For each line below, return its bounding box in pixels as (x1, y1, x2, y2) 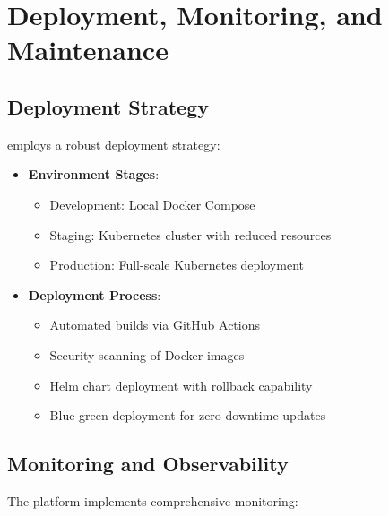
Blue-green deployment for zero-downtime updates (49, 406, 326, 425)
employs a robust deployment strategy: (7, 134, 220, 153)
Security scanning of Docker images (49, 345, 245, 364)
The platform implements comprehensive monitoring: (7, 491, 298, 510)
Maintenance (7, 31, 169, 68)
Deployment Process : (28, 285, 161, 304)
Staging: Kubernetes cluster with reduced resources (49, 225, 332, 244)
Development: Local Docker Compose (49, 194, 255, 213)
